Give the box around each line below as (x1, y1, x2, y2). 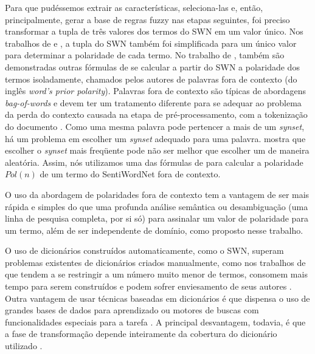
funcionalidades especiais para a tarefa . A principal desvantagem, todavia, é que (5, 315, 306, 328)
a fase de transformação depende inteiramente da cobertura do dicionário (5, 327, 277, 340)
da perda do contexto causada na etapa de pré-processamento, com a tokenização (5, 108, 308, 121)
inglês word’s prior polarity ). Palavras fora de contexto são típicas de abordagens (5, 84, 306, 97)
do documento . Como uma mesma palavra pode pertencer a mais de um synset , (5, 120, 305, 132)
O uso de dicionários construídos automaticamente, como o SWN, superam (5, 244, 284, 257)
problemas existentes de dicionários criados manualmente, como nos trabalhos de (5, 256, 306, 268)
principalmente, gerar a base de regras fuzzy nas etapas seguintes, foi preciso (5, 13, 290, 26)
